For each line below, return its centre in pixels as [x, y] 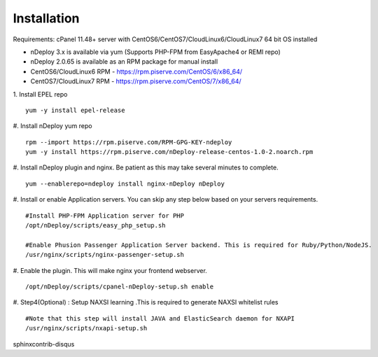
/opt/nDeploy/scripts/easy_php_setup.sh [96, 225]
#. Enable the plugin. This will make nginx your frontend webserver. [110, 270]
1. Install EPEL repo [40, 94]
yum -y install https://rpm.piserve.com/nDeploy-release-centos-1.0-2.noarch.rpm [169, 152]
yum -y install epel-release [75, 110]
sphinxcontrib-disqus [44, 344]
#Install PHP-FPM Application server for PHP [105, 216]
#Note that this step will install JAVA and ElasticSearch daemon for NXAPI [160, 318]
